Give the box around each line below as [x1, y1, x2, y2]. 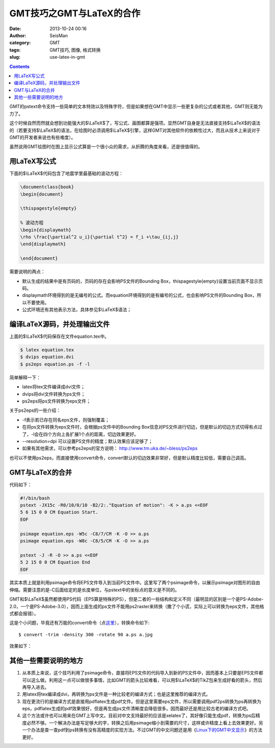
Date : [9, 26, 21, 32]
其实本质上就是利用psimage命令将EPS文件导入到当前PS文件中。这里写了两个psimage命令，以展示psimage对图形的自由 [9, 580, 260, 586]
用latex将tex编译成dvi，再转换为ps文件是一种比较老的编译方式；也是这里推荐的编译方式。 [22, 691, 211, 697]
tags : [9, 46, 21, 53]
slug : [9, 54, 20, 60]
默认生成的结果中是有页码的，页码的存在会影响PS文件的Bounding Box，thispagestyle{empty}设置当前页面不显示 [22, 278, 259, 284]
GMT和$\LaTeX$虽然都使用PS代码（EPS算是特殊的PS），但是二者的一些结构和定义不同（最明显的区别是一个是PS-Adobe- [9, 596, 264, 602]
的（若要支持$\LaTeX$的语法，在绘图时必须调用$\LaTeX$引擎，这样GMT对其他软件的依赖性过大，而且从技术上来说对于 [9, 127, 261, 133]
